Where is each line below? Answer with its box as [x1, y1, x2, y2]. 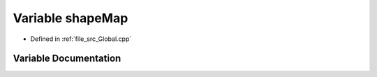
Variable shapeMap [13, 10, 128, 26]
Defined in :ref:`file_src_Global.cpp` [30, 35, 132, 43]
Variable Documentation [13, 53, 121, 65]
